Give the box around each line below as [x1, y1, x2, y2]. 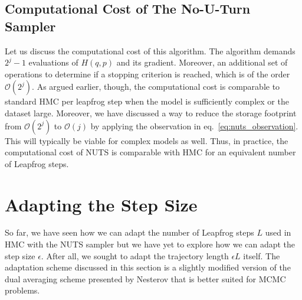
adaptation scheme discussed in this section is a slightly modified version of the [5, 261, 291, 273]
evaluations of [28, 56, 78, 69]
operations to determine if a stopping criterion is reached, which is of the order [5, 67, 290, 80]
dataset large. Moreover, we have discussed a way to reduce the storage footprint [5, 106, 297, 119]
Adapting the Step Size [5, 192, 198, 216]
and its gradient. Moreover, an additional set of [116, 56, 288, 69]
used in [265, 226, 291, 239]
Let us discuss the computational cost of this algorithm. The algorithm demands [5, 44, 296, 57]
